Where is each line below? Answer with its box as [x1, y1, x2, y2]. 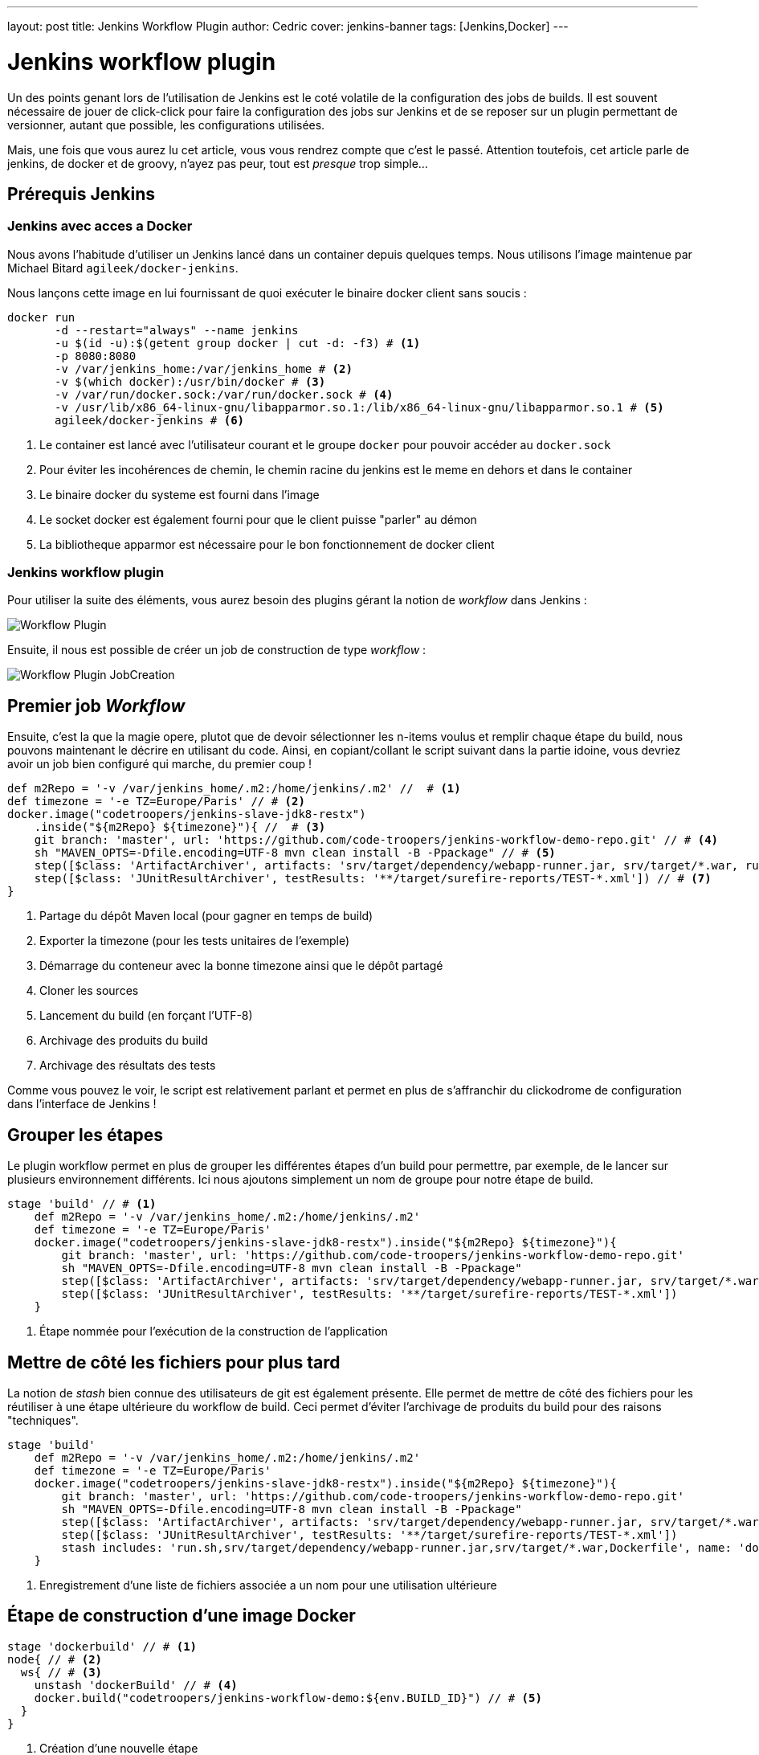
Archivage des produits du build [39, 1033, 208, 1048]
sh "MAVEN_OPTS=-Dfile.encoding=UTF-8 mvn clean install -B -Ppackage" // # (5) [34, 846, 556, 860]
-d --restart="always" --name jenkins [55, 323, 299, 337]
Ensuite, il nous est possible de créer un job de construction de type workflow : [7, 643, 426, 657]
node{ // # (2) [7, 1652, 103, 1666]
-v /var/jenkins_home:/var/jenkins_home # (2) [55, 362, 353, 375]
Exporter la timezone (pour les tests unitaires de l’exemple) [39, 934, 350, 948]
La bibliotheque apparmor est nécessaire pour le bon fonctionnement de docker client [39, 537, 495, 551]
